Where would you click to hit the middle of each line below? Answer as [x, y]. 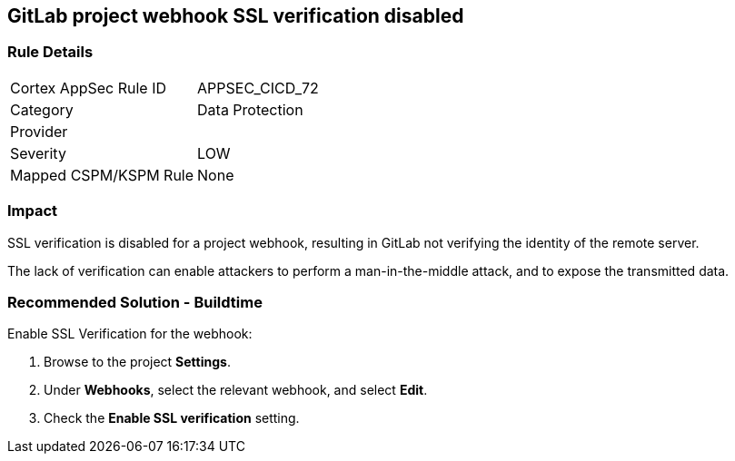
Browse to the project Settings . [137, 362]
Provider [39, 131]
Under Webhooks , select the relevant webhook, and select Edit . [236, 390]
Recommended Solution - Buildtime [135, 302]
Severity [38, 153]
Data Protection [250, 109]
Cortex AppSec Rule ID [89, 88]
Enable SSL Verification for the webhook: [130, 334]
